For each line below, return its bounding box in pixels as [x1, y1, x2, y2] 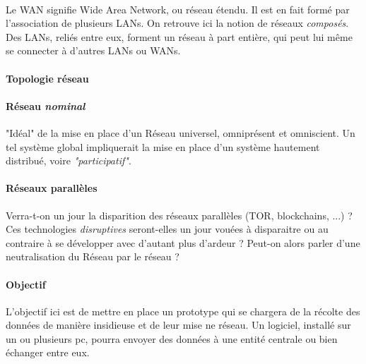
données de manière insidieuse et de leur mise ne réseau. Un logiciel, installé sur [6, 317, 351, 332]
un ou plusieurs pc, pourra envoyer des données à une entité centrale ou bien [6, 331, 338, 346]
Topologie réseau [6, 71, 89, 85]
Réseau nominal [6, 98, 85, 113]
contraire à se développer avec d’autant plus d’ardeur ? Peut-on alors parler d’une [6, 235, 360, 250]
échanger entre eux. [6, 345, 90, 360]
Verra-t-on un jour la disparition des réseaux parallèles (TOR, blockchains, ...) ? [6, 207, 353, 222]
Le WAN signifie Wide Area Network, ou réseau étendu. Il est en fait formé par [6, 1, 350, 16]
